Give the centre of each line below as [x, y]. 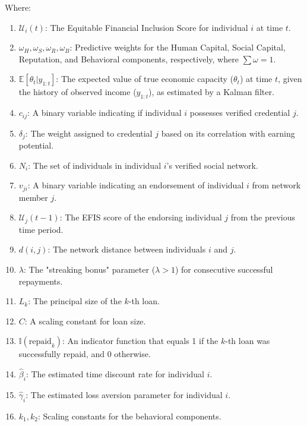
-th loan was [248, 341]
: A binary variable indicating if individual [105, 113]
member [33, 197]
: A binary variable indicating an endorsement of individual [136, 185]
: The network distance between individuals [127, 249]
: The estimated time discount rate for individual [115, 374]
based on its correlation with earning [228, 133]
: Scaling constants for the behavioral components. [130, 416]
